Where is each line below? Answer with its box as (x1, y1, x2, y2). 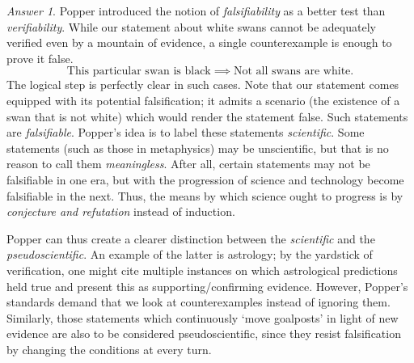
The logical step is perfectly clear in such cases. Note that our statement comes (6, 76, 399, 93)
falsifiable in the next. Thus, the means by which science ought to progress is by (6, 187, 403, 204)
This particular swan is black (66, 65, 211, 78)
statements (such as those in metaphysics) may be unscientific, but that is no (6, 139, 389, 156)
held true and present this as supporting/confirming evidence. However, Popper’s (6, 277, 408, 294)
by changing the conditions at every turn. (6, 340, 212, 357)
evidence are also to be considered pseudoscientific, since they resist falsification (6, 325, 401, 342)
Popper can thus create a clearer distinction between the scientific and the (6, 230, 375, 247)
